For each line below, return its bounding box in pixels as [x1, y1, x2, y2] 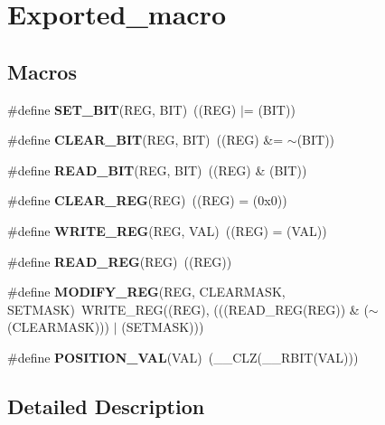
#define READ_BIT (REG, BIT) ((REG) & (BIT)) [7, 160, 307, 179]
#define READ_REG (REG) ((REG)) [7, 251, 232, 270]
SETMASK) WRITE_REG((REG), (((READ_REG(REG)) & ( [7, 299, 369, 318]
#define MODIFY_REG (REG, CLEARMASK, [7, 282, 286, 301]
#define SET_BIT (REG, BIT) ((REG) [7, 99, 237, 118]
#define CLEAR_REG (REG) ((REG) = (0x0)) [7, 191, 287, 210]
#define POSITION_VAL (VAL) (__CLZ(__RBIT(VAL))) [7, 347, 359, 366]
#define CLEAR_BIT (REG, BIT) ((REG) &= [7, 130, 284, 149]
